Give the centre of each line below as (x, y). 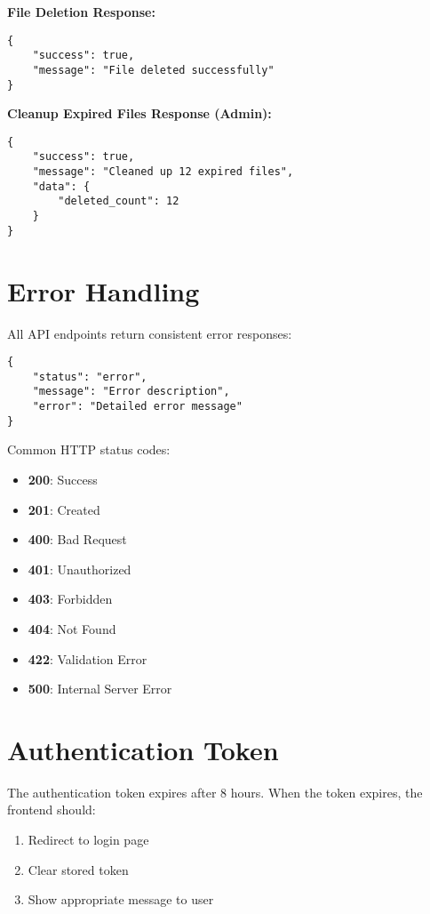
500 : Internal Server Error (100, 689)
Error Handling (104, 290)
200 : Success (63, 479)
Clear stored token (78, 869)
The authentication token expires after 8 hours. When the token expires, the (215, 792)
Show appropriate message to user (121, 899)
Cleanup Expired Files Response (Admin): (139, 113)
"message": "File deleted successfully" (153, 70)
